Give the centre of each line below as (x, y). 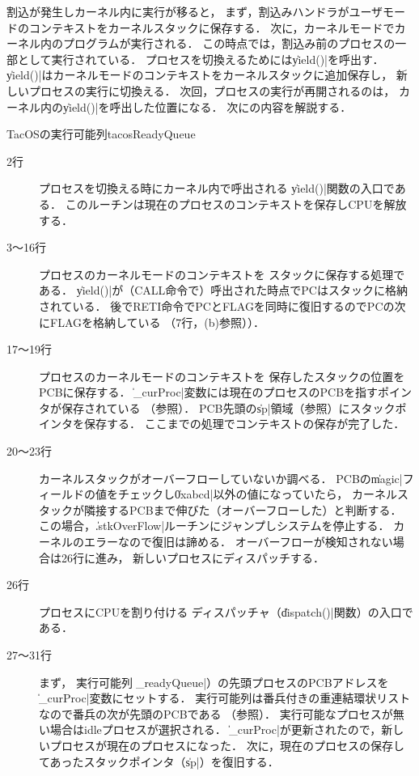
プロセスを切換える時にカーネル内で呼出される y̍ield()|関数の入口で (217, 188)
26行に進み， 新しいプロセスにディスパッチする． (193, 557)
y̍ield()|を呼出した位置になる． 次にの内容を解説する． (207, 106)
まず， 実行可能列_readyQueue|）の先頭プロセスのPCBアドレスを (214, 682)
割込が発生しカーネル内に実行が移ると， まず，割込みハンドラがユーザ (195, 11)
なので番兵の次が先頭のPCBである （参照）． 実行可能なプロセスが (216, 713)
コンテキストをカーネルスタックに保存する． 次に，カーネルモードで (212, 27)
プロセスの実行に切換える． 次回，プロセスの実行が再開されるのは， (212, 90)
